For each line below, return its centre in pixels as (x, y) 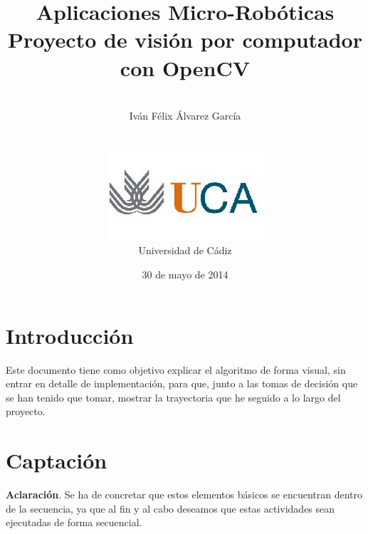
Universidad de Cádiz (185, 250)
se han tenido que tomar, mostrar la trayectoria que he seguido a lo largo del (173, 397)
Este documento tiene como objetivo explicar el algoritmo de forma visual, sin (176, 369)
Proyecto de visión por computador (185, 40)
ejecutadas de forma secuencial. (74, 522)
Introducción (70, 335)
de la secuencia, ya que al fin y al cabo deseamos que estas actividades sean (170, 508)
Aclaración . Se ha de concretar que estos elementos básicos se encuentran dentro (184, 494)
